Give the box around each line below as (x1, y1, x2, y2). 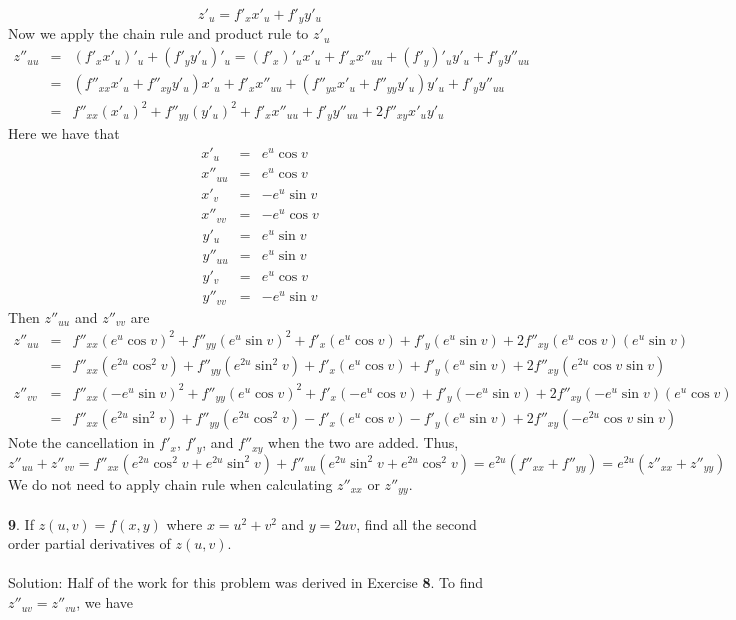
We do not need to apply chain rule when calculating (8, 473, 333, 494)
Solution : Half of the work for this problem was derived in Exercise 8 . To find (8, 572, 484, 593)
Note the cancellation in (8, 432, 155, 453)
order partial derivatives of (8, 533, 171, 554)
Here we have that (8, 123, 120, 144)
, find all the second (356, 513, 477, 534)
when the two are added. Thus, (267, 432, 459, 453)
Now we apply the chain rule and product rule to (8, 23, 309, 44)
